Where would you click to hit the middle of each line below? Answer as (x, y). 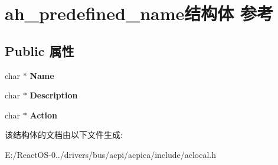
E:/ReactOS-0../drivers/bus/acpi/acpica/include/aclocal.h (111, 154)
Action (44, 115)
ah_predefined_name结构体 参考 (139, 13)
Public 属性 (40, 50)
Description (54, 95)
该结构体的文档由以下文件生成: (64, 135)
